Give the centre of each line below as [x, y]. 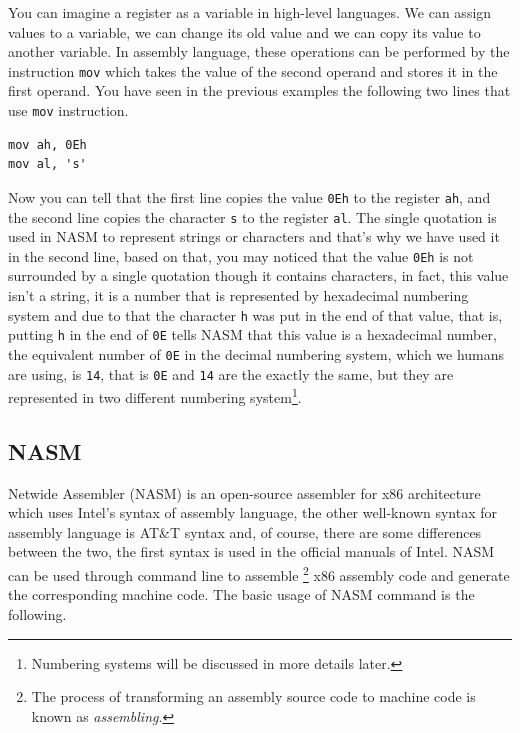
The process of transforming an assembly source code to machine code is [253, 696]
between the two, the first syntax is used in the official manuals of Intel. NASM [251, 551]
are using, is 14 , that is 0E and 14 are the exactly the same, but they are [231, 373]
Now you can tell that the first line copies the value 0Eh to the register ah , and [249, 196]
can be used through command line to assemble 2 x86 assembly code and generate [259, 573]
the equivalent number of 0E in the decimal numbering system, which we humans [256, 353]
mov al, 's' [47, 164]
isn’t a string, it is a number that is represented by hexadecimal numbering [238, 295]
